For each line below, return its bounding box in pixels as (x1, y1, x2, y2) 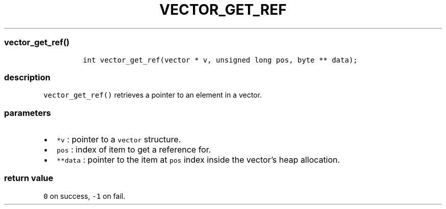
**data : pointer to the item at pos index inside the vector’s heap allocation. (57, 155, 340, 165)
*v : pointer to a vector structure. (57, 134, 181, 144)
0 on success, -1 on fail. (43, 191, 125, 200)
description (4, 72, 50, 82)
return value (4, 173, 53, 184)
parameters (4, 107, 51, 118)
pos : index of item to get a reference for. (57, 144, 211, 155)
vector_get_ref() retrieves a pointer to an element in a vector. (43, 91, 262, 100)
